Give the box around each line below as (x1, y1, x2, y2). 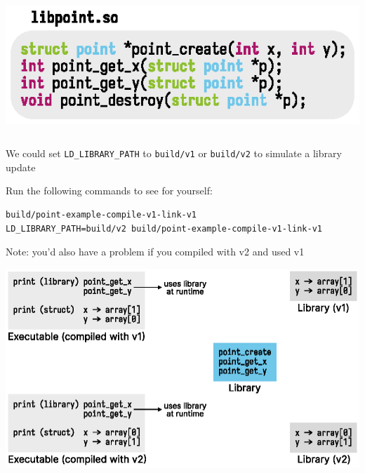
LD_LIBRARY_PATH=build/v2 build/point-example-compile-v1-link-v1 (6, 223, 323, 234)
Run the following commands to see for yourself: (6, 183, 213, 198)
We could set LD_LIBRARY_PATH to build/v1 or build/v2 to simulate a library (6, 146, 342, 161)
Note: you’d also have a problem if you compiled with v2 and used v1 (6, 244, 305, 259)
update (6, 159, 36, 174)
